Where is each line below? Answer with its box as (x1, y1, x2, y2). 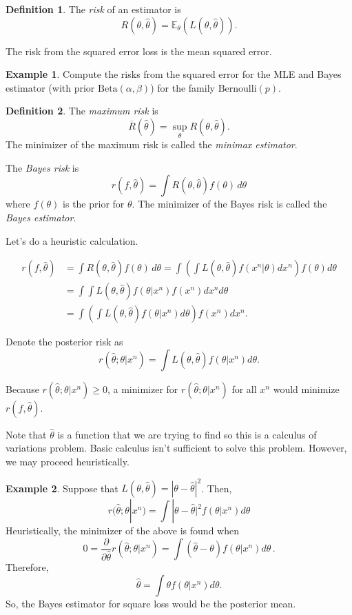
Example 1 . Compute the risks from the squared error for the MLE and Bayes (6, 67, 342, 81)
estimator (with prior (6, 80, 95, 94)
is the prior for (63, 196, 125, 211)
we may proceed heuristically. (6, 454, 130, 469)
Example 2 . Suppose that (6, 481, 118, 495)
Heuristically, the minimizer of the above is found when (6, 523, 239, 538)
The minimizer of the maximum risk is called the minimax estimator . (6, 137, 298, 152)
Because (6, 381, 39, 396)
